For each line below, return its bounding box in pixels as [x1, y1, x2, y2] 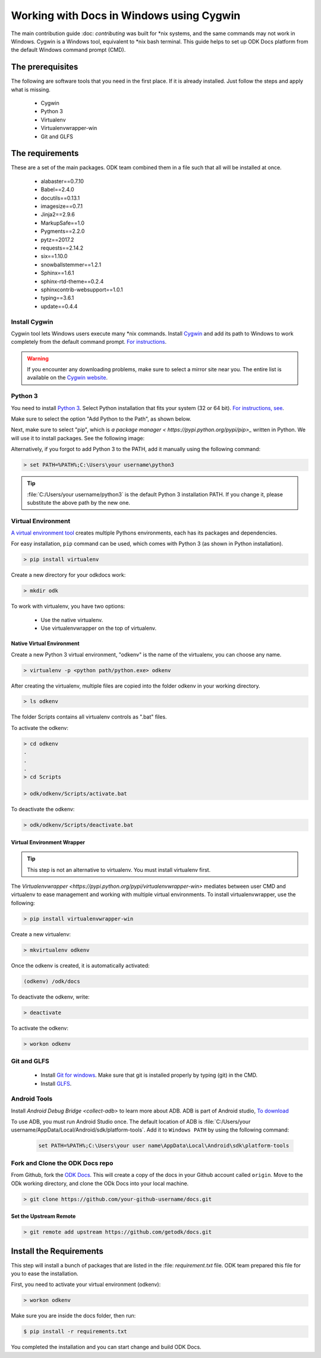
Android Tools [11, 1095, 53, 1103]
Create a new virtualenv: [11, 930, 71, 938]
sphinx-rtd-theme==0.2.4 [40, 278, 104, 285]
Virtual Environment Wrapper [11, 838, 86, 846]
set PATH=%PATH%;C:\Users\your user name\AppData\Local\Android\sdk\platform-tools [38, 1142, 289, 1149]
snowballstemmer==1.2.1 [40, 261, 101, 268]
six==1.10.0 [40, 253, 68, 260]
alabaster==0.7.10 [40, 178, 84, 185]
